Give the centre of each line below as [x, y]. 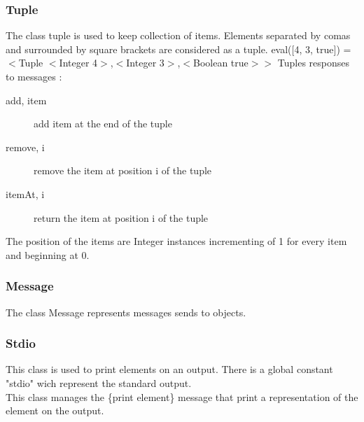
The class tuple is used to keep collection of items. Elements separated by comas [178, 35]
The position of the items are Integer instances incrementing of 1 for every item [176, 241]
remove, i [25, 147]
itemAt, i [25, 194]
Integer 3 [145, 63]
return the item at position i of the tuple [121, 217]
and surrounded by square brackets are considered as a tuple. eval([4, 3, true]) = [178, 49]
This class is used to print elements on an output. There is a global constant [169, 369]
